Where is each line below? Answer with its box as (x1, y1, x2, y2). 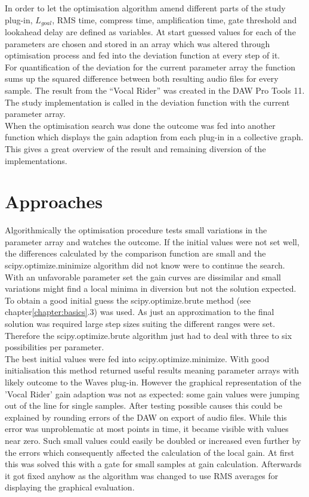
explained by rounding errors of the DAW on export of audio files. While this (5, 410, 287, 423)
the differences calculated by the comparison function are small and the (5, 247, 266, 260)
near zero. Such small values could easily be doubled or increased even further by (5, 434, 301, 446)
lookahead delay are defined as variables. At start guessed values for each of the (5, 26, 296, 38)
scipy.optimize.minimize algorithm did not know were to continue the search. (5, 259, 285, 271)
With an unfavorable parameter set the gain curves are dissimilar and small (5, 270, 282, 283)
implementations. (5, 154, 67, 166)
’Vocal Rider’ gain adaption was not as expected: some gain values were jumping (5, 387, 300, 400)
